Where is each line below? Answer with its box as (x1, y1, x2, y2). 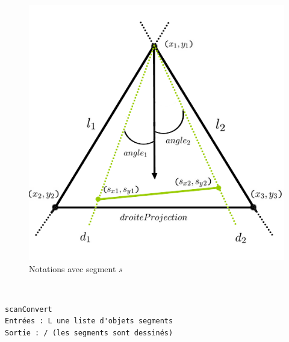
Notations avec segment (29, 262, 116, 275)
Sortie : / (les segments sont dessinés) (5, 328, 173, 337)
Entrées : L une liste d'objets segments (5, 317, 173, 326)
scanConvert (5, 305, 52, 314)
